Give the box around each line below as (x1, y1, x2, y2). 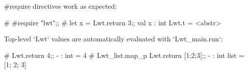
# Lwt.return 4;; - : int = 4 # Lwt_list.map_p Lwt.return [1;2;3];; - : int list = (4, 50, 245, 60)
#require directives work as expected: (4, 1, 117, 11)
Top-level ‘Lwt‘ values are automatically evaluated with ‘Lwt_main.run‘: (4, 34, 223, 44)
